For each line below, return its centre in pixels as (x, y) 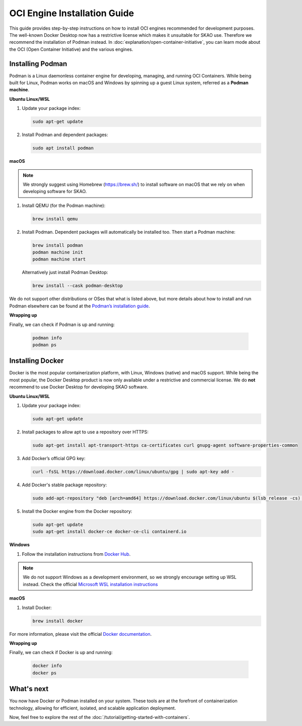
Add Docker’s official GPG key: (54, 458)
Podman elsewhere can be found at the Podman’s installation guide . (80, 306)
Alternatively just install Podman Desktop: (65, 273)
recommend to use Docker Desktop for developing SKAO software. (79, 387)
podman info (47, 338)
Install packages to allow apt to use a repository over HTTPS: (85, 432)
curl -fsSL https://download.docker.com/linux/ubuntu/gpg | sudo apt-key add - (133, 472)
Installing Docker (36, 361)
